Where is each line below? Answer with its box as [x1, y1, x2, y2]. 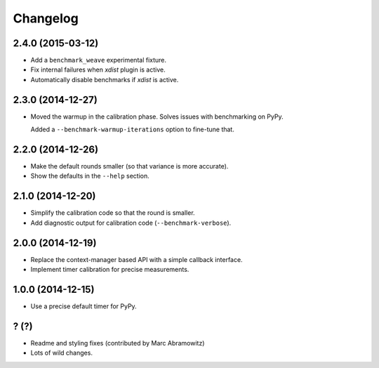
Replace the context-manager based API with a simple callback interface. [30, 255, 243, 263]
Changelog [13, 11, 79, 26]
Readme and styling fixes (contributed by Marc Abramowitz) [30, 339, 205, 347]
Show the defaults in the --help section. [30, 172, 150, 180]
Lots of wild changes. [30, 348, 93, 357]
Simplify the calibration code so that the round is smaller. [30, 209, 196, 217]
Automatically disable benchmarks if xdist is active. [30, 75, 179, 84]
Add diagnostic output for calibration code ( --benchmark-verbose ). [30, 218, 232, 227]
